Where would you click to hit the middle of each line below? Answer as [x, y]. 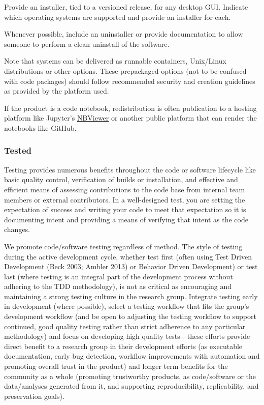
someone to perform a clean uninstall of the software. [87, 44]
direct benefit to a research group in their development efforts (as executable [123, 346]
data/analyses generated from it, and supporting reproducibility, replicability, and [131, 386]
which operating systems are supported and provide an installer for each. [118, 17]
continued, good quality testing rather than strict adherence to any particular [125, 326]
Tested [18, 150]
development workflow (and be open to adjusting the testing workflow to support [130, 316]
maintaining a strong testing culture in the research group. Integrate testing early [131, 296]
